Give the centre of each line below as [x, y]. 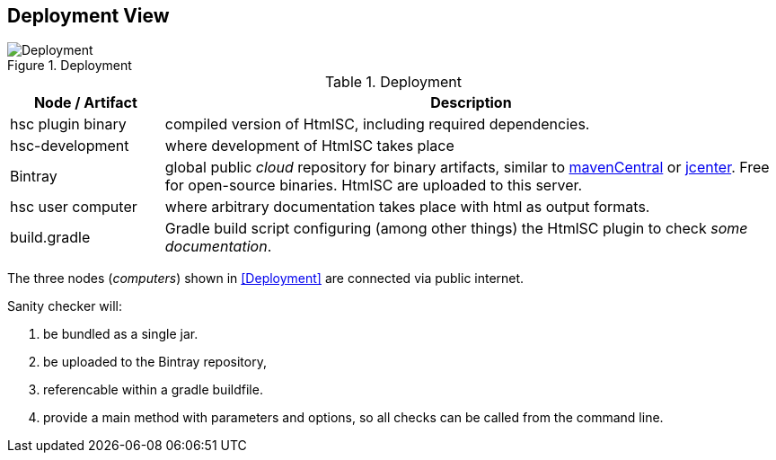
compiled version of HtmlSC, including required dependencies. [377, 124]
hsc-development [70, 146]
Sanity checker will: [65, 306]
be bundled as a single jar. [121, 334]
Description [471, 103]
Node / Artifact [85, 103]
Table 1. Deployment [393, 82]
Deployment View [88, 16]
